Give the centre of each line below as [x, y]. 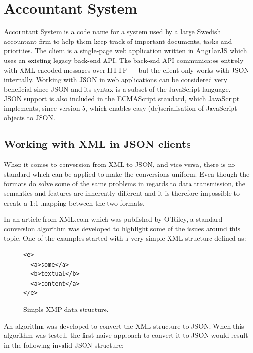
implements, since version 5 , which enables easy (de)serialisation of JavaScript [121, 108]
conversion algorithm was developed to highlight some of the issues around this [122, 228]
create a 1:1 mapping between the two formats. [74, 202]
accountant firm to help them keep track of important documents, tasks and [118, 41]
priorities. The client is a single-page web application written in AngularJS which [126, 51]
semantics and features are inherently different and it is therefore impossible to [122, 193]
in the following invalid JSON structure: [64, 344]
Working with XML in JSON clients [97, 144]
